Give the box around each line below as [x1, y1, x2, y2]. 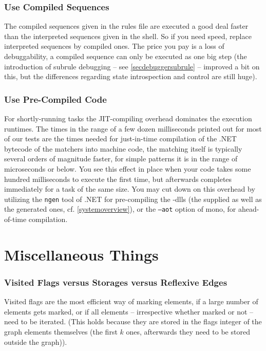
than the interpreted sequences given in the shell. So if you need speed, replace [4, 30, 252, 41]
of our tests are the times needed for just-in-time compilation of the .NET [4, 133, 237, 144]
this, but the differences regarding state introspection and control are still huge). [4, 71, 257, 82]
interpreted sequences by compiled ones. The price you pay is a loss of [4, 41, 224, 51]
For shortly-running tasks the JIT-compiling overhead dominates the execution [4, 113, 252, 123]
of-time [4, 214, 27, 225]
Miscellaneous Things [4, 244, 159, 265]
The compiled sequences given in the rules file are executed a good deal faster [4, 21, 249, 31]
